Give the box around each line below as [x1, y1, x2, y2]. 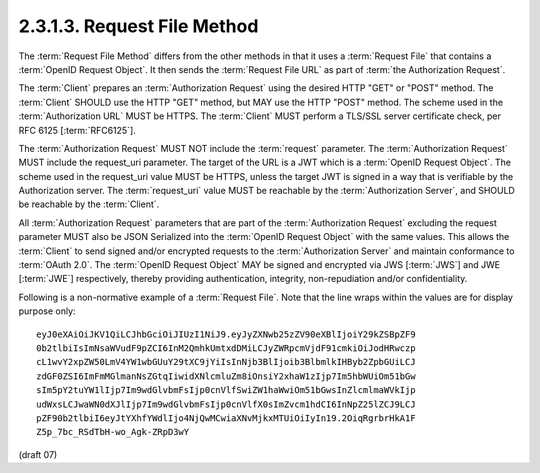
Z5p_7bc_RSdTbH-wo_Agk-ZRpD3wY [36, 426, 190, 438]
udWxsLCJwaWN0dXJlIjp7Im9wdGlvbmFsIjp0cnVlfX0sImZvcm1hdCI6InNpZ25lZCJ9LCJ [36, 398, 416, 410]
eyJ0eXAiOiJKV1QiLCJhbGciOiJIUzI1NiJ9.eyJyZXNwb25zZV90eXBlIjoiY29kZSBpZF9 [36, 328, 416, 340]
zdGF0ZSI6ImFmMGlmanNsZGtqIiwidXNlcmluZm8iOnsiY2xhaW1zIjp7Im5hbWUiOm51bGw [36, 370, 416, 382]
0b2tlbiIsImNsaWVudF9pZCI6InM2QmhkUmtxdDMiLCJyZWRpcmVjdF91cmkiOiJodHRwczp [36, 342, 416, 354]
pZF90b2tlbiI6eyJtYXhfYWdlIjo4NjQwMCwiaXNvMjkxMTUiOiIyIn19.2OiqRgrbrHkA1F [36, 412, 416, 424]
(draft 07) [18, 448, 58, 460]
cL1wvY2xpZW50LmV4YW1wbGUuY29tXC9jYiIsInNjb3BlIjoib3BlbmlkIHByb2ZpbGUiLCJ [36, 356, 416, 368]
